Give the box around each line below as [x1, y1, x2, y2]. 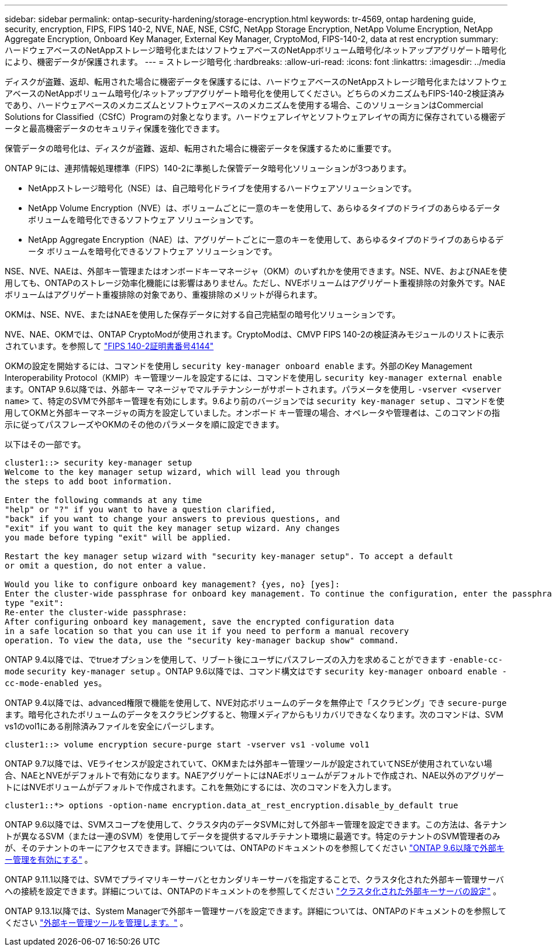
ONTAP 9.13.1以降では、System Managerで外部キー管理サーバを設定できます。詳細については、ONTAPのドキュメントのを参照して [5, 906, 507, 916]
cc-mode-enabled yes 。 [5, 678, 107, 688]
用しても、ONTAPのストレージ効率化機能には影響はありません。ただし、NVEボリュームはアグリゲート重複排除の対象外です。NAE [5, 278, 506, 288]
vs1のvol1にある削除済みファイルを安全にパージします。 [5, 721, 219, 731]
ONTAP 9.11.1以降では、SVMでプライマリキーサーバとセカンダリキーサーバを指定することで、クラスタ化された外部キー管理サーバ [5, 874, 504, 884]
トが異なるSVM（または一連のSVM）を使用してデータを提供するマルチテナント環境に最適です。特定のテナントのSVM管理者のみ [5, 831, 501, 841]
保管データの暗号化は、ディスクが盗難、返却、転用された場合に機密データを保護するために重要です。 [5, 143, 396, 153]
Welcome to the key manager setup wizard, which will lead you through [5, 467, 340, 477]
